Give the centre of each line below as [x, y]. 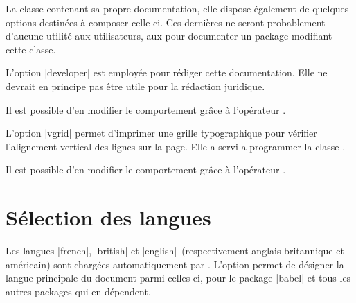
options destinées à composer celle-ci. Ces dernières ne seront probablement [166, 22]
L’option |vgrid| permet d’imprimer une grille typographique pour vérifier [161, 133]
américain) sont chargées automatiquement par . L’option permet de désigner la [175, 264]
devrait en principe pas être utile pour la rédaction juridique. [135, 86]
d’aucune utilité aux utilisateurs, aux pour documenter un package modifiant [169, 36]
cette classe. [31, 49]
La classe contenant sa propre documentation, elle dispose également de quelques [177, 8]
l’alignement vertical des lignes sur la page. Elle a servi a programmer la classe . [176, 146]
